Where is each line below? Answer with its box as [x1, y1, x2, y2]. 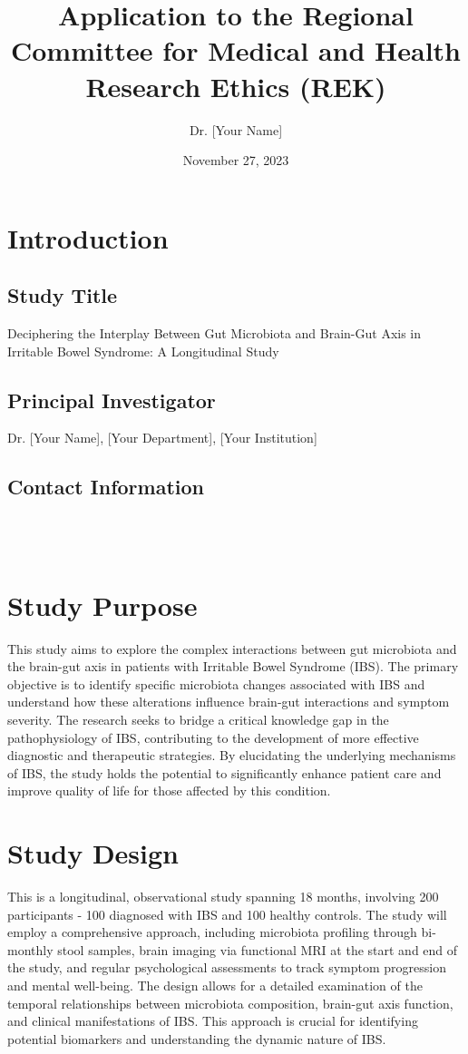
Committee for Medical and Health [10, 32, 462, 69]
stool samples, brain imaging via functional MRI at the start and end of [57, 940, 458, 959]
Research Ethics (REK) [85, 67, 386, 104]
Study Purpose [7, 586, 198, 623]
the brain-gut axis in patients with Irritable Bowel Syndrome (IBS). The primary [7, 657, 459, 676]
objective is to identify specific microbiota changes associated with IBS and [7, 674, 425, 693]
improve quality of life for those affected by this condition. [7, 781, 331, 800]
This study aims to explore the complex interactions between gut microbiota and [7, 639, 457, 658]
